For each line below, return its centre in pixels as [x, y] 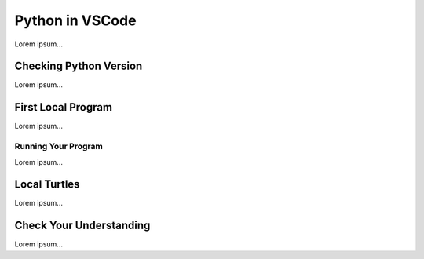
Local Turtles [47, 184]
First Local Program [64, 107]
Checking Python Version [79, 66]
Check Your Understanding [82, 226]
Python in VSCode [75, 20]
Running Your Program [59, 147]
